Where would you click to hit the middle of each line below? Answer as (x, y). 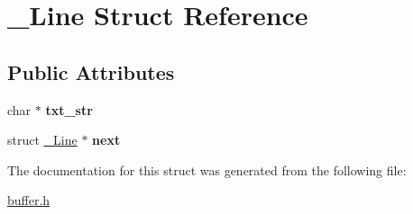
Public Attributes (91, 71)
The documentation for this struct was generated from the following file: (207, 169)
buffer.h (29, 200)
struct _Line (42, 140)
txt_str (69, 109)
